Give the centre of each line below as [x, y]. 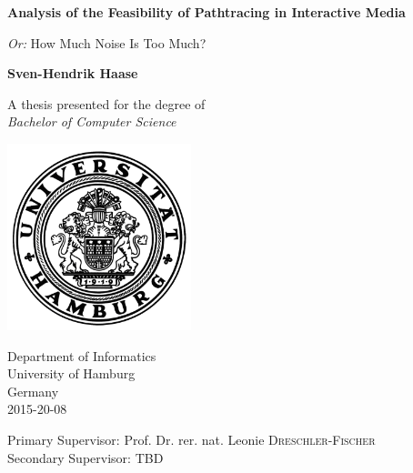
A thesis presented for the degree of [106, 103]
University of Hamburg [71, 373]
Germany [33, 391]
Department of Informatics [82, 355]
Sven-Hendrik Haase [73, 73]
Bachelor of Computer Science [92, 121]
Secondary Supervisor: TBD [86, 457]
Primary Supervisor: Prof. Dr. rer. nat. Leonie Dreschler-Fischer [191, 440]
